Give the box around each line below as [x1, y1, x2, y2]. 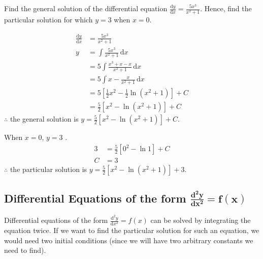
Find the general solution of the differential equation [4, 3, 168, 13]
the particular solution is [10, 164, 87, 175]
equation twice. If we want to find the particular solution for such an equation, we [4, 225, 259, 236]
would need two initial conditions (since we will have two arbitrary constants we [4, 235, 253, 245]
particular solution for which [4, 14, 93, 25]
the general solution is [10, 113, 79, 124]
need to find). [4, 245, 46, 255]
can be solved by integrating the [150, 215, 251, 225]
